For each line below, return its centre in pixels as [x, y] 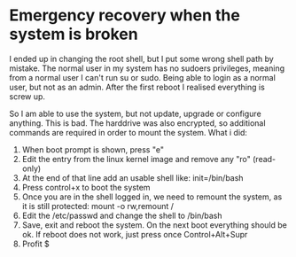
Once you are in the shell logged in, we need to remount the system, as [152, 197]
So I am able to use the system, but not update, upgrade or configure [135, 113]
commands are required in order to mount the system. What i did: [129, 132]
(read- [264, 159]
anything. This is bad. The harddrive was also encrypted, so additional [137, 123]
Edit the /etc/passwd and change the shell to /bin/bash [122, 215]
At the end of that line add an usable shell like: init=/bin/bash [132, 177]
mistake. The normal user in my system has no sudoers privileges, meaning [147, 68]
